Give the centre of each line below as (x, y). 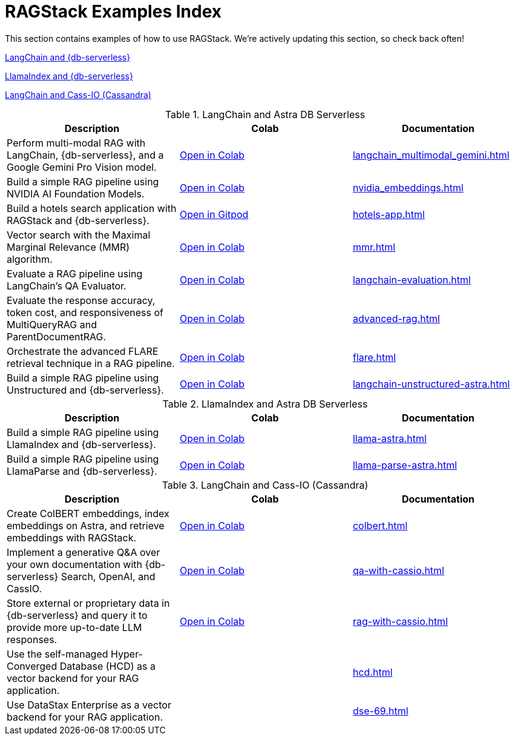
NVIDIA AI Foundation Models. (76, 193)
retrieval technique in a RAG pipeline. (91, 363)
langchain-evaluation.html (412, 279)
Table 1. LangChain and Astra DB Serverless (265, 114)
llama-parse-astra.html (405, 465)
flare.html (374, 357)
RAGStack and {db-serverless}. (78, 220)
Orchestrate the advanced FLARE (83, 351)
